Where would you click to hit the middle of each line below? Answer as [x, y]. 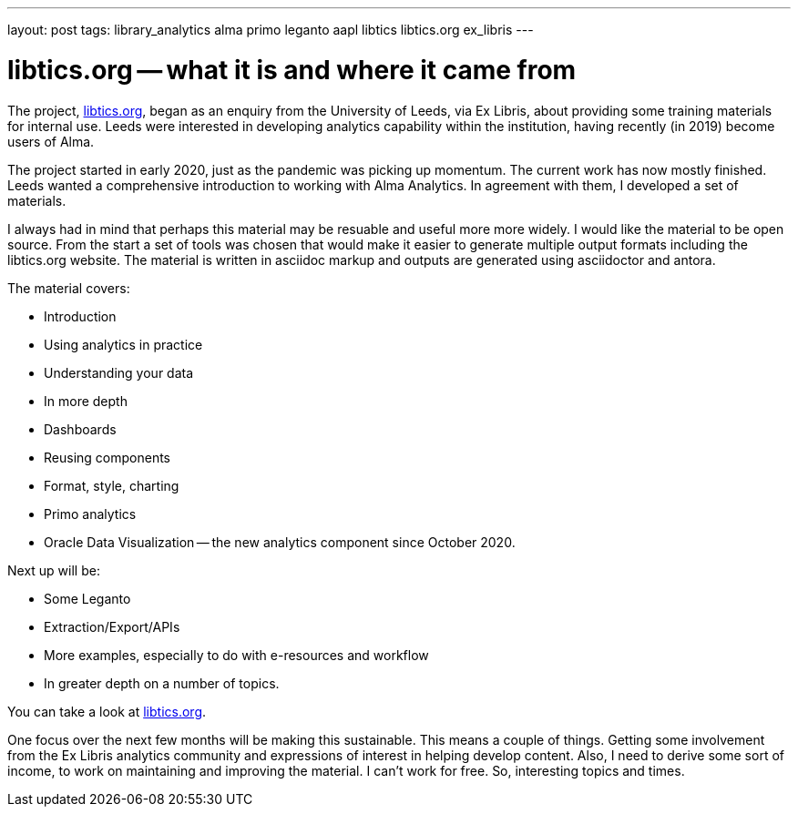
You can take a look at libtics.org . [107, 711]
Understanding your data [119, 372]
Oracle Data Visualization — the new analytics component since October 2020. [280, 542]
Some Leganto [87, 598]
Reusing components [107, 457]
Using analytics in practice [123, 344]
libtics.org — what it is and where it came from [292, 70]
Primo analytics [90, 514]
